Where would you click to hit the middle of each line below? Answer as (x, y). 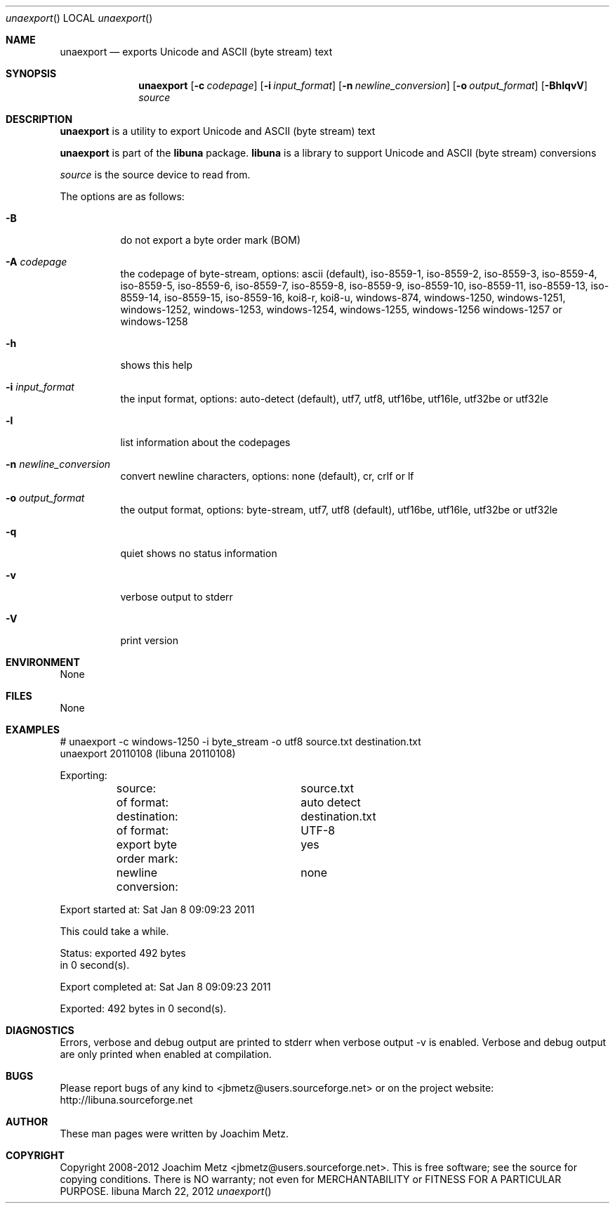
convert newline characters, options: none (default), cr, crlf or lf (267, 476)
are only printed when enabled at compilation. (166, 1054)
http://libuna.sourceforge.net (126, 1100)
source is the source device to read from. (155, 175)
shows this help (156, 365)
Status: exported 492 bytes (123, 953)
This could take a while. (114, 931)
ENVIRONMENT (43, 662)
